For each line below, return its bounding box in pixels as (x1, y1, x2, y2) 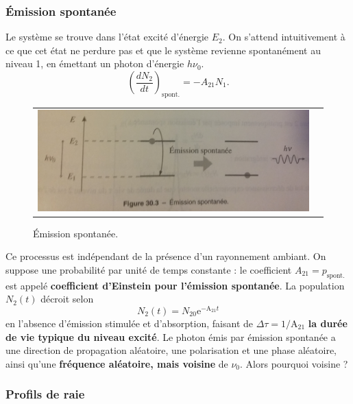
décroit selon (40, 292, 94, 306)
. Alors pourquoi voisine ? (240, 356, 348, 370)
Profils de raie (5, 385, 85, 403)
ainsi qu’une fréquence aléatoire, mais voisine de (5, 356, 228, 370)
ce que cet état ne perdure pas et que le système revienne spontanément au (5, 43, 321, 57)
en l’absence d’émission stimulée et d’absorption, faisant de (5, 316, 253, 330)
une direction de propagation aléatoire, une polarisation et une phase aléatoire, (5, 343, 337, 357)
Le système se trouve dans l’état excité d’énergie (5, 29, 209, 44)
